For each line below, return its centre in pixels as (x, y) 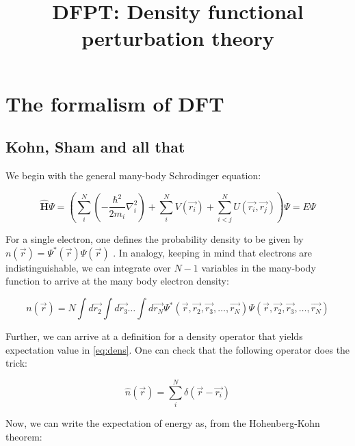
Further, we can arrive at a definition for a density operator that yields (154, 336)
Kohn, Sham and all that (95, 147)
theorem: (24, 436)
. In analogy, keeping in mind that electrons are (212, 252)
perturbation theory (178, 38)
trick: (16, 363)
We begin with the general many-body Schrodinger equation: (133, 175)
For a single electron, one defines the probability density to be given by (155, 239)
